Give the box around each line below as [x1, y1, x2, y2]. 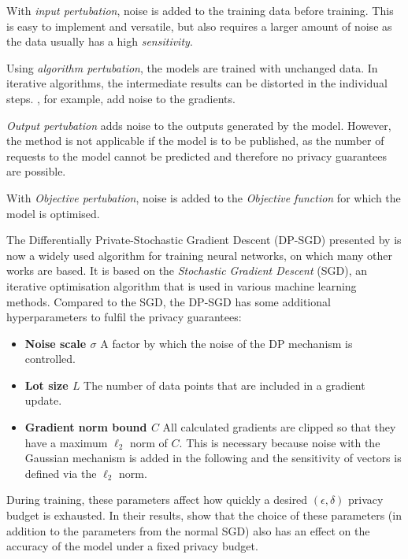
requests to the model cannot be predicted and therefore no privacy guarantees [6, 147, 388, 164]
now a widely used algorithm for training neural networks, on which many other [6, 246, 393, 263]
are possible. [6, 163, 66, 180]
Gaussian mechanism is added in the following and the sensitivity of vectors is [24, 450, 402, 466]
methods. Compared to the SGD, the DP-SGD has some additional [6, 293, 331, 309]
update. [24, 392, 62, 409]
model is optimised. [6, 205, 100, 221]
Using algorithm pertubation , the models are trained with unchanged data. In [6, 59, 378, 76]
